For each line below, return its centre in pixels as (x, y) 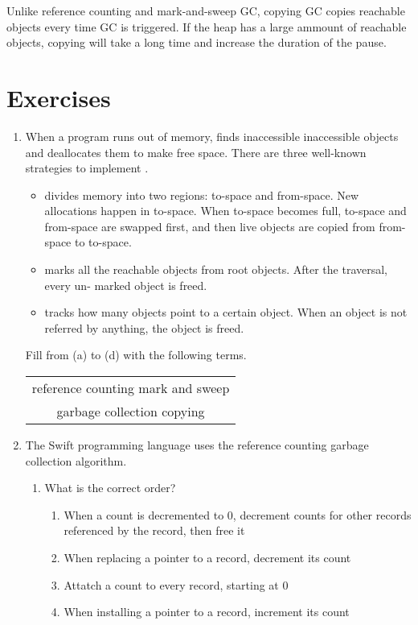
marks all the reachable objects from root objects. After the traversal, (216, 269)
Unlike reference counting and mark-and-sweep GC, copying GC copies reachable (206, 10)
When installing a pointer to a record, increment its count (207, 612)
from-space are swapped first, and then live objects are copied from (210, 226)
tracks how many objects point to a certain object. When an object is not (226, 312)
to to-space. (103, 242)
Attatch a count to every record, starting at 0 (176, 584)
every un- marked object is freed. (126, 285)
